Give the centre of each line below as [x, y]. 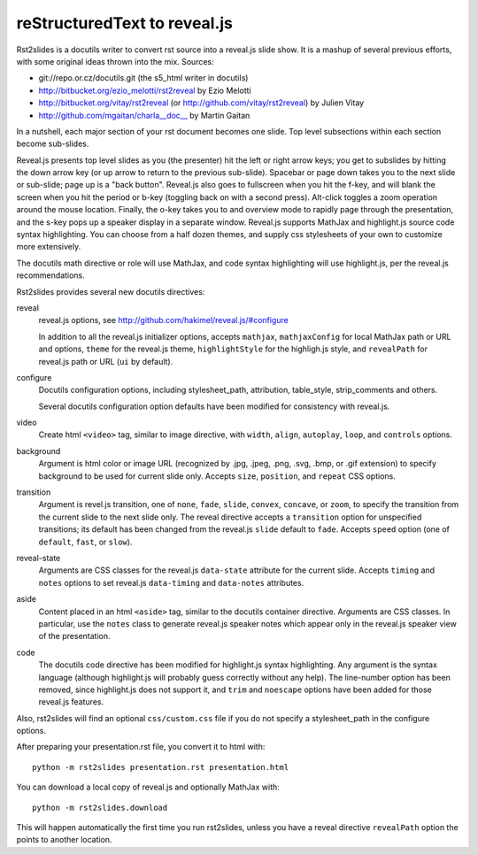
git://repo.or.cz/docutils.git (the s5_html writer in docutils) [143, 78]
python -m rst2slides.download [100, 807]
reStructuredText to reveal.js [125, 23]
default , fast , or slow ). [85, 542]
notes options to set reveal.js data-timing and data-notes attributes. [171, 582]
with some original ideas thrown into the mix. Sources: [115, 61]
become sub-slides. [53, 144]
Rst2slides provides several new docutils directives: [111, 291]
